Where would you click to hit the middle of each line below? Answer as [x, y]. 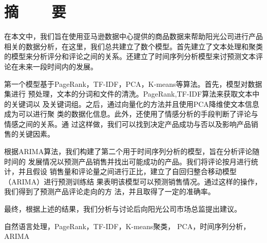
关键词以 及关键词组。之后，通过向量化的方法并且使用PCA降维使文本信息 [135, 104]
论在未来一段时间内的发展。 [51, 66]
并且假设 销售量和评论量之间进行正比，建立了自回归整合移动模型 [127, 171]
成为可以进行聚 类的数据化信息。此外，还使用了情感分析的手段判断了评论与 [131, 114]
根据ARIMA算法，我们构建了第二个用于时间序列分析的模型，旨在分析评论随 [132, 151]
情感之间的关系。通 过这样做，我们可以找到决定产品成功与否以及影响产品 [128, 124]
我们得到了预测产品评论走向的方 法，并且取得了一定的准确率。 [110, 191]
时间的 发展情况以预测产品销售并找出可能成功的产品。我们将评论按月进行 [128, 161]
